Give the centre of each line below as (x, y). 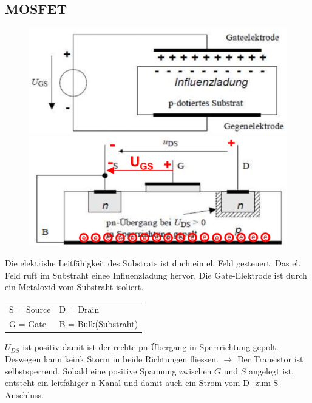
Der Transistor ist (270, 359)
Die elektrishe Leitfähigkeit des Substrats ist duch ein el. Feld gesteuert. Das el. (153, 262)
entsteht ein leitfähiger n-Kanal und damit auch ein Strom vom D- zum (138, 383)
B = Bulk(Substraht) (99, 324)
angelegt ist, (271, 371)
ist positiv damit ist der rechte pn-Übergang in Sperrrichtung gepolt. (151, 347)
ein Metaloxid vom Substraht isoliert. (74, 287)
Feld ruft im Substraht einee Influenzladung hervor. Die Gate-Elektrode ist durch (156, 275)
